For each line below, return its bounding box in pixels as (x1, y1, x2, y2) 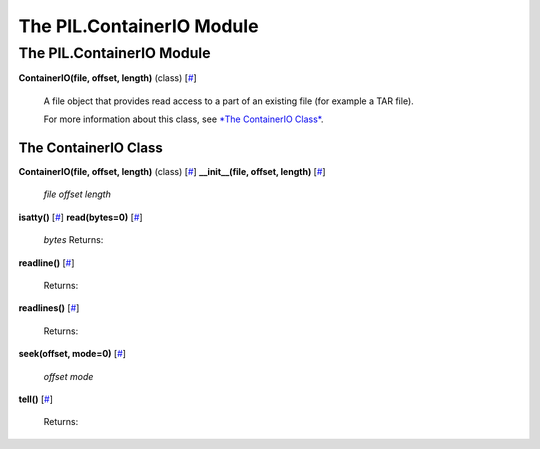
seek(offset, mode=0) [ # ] (18, 348, 127, 360)
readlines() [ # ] (18, 302, 80, 314)
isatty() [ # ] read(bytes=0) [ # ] (18, 211, 144, 223)
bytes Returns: (43, 234, 104, 246)
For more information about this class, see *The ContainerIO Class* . (43, 113, 324, 125)
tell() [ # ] (18, 393, 54, 405)
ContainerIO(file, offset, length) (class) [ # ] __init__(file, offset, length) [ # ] (18, 166, 326, 178)
